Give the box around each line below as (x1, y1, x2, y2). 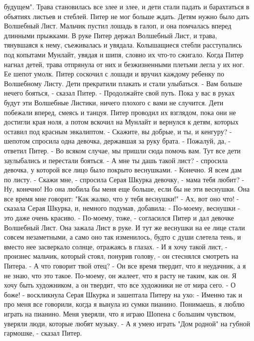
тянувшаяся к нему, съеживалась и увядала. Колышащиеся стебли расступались (4, 40, 242, 50)
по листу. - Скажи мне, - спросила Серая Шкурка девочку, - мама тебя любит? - (4, 174, 244, 184)
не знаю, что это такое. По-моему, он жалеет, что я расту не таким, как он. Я (4, 270, 237, 280)
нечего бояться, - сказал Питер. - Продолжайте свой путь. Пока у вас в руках (4, 88, 235, 98)
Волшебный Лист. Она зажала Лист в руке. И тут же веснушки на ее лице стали (4, 222, 245, 232)
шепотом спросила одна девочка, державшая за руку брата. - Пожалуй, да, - (4, 136, 231, 146)
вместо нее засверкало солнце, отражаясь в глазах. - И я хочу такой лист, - (4, 241, 228, 251)
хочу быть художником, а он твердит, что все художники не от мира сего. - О (4, 280, 236, 290)
